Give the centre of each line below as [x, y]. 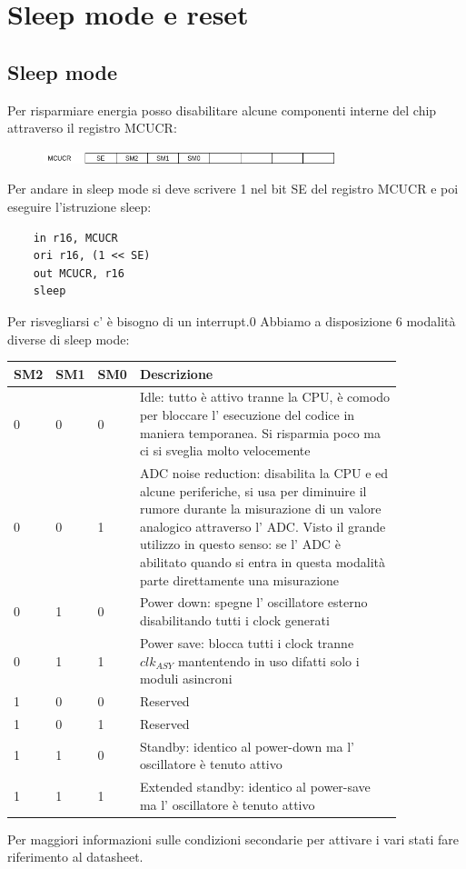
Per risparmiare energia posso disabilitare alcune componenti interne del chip [222, 110]
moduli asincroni [186, 679]
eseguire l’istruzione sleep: [79, 206]
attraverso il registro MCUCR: [92, 128]
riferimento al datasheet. [75, 857]
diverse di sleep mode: [69, 339]
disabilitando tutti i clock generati [234, 620]
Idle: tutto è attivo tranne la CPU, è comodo [265, 397]
